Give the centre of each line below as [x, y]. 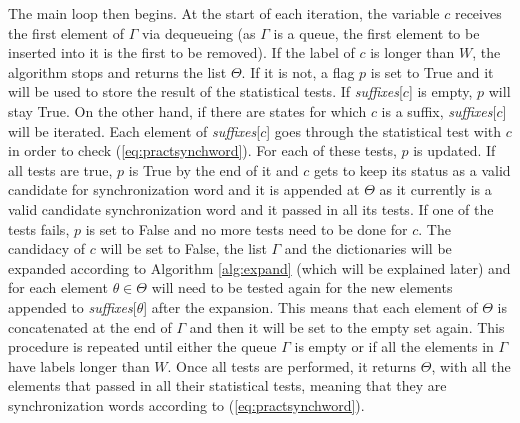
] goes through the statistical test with [384, 130]
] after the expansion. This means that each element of [310, 306]
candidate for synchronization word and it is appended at [184, 189]
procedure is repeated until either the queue [142, 346]
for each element [58, 287]
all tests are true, [60, 169]
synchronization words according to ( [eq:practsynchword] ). [186, 404]
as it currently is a [435, 189]
